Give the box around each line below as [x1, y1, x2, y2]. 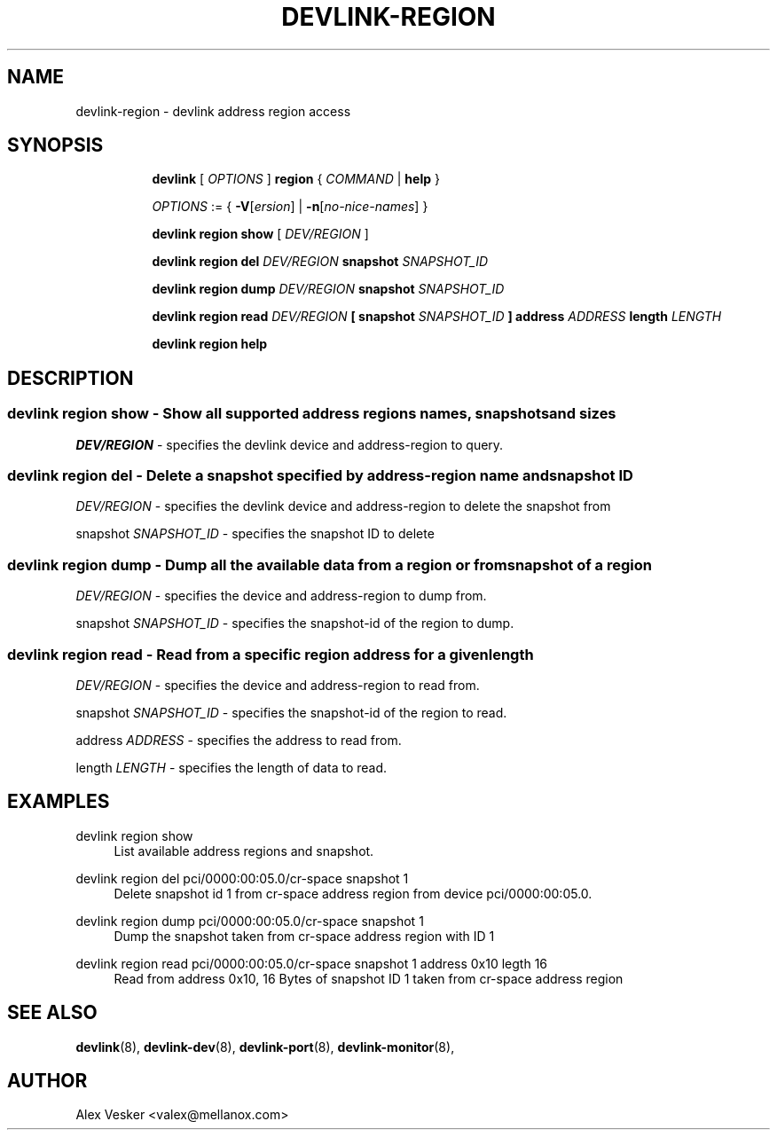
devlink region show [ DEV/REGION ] [152, 226, 369, 242]
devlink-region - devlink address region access [75, 103, 351, 119]
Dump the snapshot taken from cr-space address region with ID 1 [114, 928, 495, 944]
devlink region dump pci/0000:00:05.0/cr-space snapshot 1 [75, 913, 424, 929]
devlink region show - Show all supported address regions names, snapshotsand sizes [7, 404, 616, 423]
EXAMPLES [7, 790, 110, 813]
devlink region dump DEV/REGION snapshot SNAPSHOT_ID [152, 281, 505, 297]
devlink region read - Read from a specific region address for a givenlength [7, 645, 534, 663]
